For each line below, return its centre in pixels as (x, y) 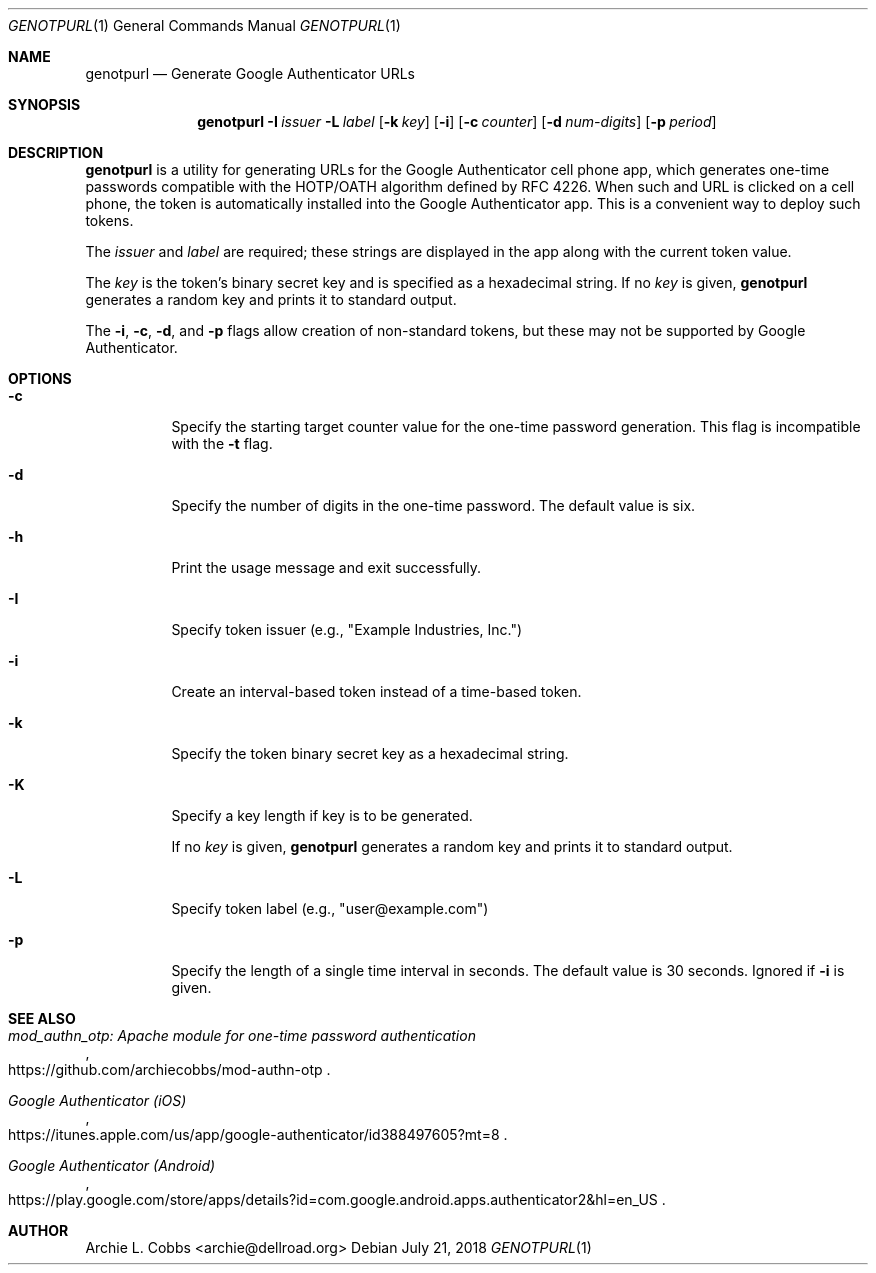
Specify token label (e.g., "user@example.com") (330, 908)
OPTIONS (40, 378)
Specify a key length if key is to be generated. (322, 815)
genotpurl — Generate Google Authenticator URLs (250, 73)
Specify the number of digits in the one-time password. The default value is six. (433, 505)
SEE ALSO (42, 1018)
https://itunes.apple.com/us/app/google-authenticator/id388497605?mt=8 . (258, 1134)
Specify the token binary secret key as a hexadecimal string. (370, 753)
